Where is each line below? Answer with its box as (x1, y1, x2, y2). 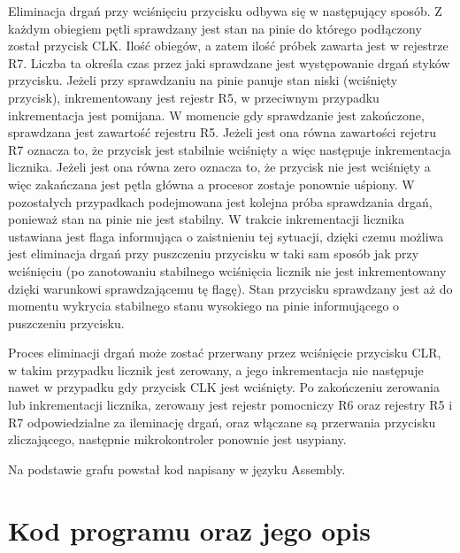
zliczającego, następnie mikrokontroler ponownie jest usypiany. (8, 430, 347, 449)
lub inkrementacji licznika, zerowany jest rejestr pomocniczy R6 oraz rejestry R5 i (8, 396, 453, 414)
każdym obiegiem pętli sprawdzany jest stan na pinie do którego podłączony (8, 19, 422, 37)
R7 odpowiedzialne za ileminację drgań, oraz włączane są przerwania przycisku (8, 412, 436, 431)
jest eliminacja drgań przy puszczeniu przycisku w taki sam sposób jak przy (8, 244, 419, 263)
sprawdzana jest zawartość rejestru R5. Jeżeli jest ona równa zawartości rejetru (8, 123, 437, 142)
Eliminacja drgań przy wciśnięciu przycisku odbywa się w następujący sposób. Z (8, 2, 442, 19)
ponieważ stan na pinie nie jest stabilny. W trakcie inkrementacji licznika (8, 210, 404, 228)
